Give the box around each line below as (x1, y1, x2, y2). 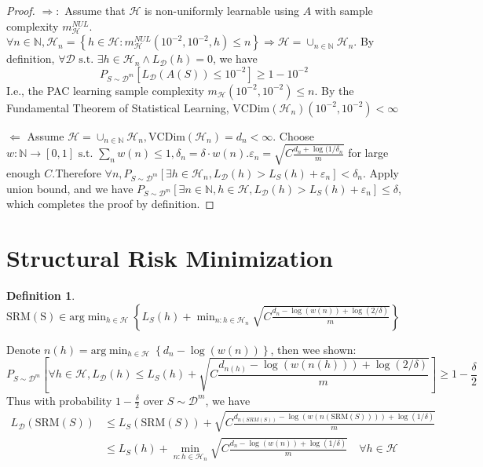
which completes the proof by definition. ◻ (6, 195, 214, 212)
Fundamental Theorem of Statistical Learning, (6, 99, 229, 115)
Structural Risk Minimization (6, 242, 333, 274)
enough (6, 164, 41, 181)
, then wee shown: (270, 341, 357, 357)
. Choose (273, 127, 314, 144)
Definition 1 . (6, 287, 75, 304)
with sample (314, 2, 373, 18)
